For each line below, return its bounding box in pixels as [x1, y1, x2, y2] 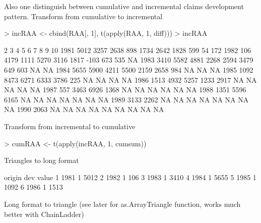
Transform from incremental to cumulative [4, 121, 136, 131]
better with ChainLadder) [4, 208, 84, 219]
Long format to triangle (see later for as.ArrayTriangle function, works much [4, 198, 241, 209]
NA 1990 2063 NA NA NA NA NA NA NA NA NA [4, 104, 164, 115]
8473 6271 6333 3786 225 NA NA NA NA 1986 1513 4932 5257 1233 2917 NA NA [4, 74, 257, 85]
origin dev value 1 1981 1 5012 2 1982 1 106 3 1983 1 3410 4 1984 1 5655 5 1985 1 [4, 172, 256, 182]
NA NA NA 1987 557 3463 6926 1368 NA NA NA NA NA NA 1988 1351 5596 [4, 84, 246, 95]
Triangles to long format [4, 155, 79, 165]
